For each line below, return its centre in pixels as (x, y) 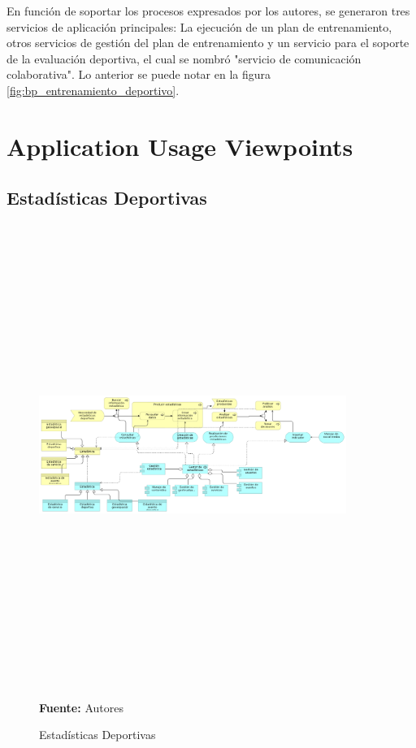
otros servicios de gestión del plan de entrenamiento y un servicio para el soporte (208, 43)
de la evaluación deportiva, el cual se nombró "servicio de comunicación (184, 58)
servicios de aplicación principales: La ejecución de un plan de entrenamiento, (199, 26)
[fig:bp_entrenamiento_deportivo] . (93, 90)
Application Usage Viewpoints (180, 146)
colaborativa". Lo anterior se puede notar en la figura (139, 74)
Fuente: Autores (81, 707)
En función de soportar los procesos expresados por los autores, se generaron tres (208, 11)
